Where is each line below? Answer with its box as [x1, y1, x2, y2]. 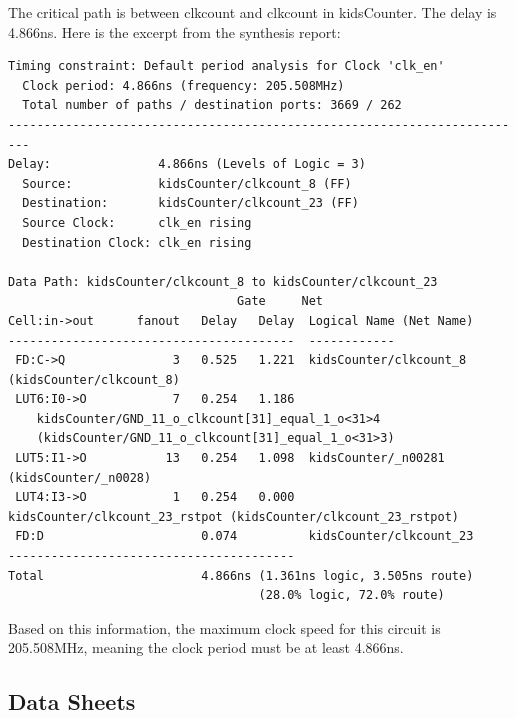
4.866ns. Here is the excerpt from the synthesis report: [8, 21, 341, 42]
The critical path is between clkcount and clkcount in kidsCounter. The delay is [8, 2, 497, 22]
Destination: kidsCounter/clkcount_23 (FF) [22, 196, 359, 211]
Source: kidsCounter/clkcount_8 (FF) [22, 176, 352, 191]
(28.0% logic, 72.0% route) [258, 588, 445, 603]
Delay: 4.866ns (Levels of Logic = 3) [8, 157, 366, 172]
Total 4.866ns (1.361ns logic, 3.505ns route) [8, 568, 474, 583]
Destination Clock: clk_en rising [22, 235, 252, 250]
